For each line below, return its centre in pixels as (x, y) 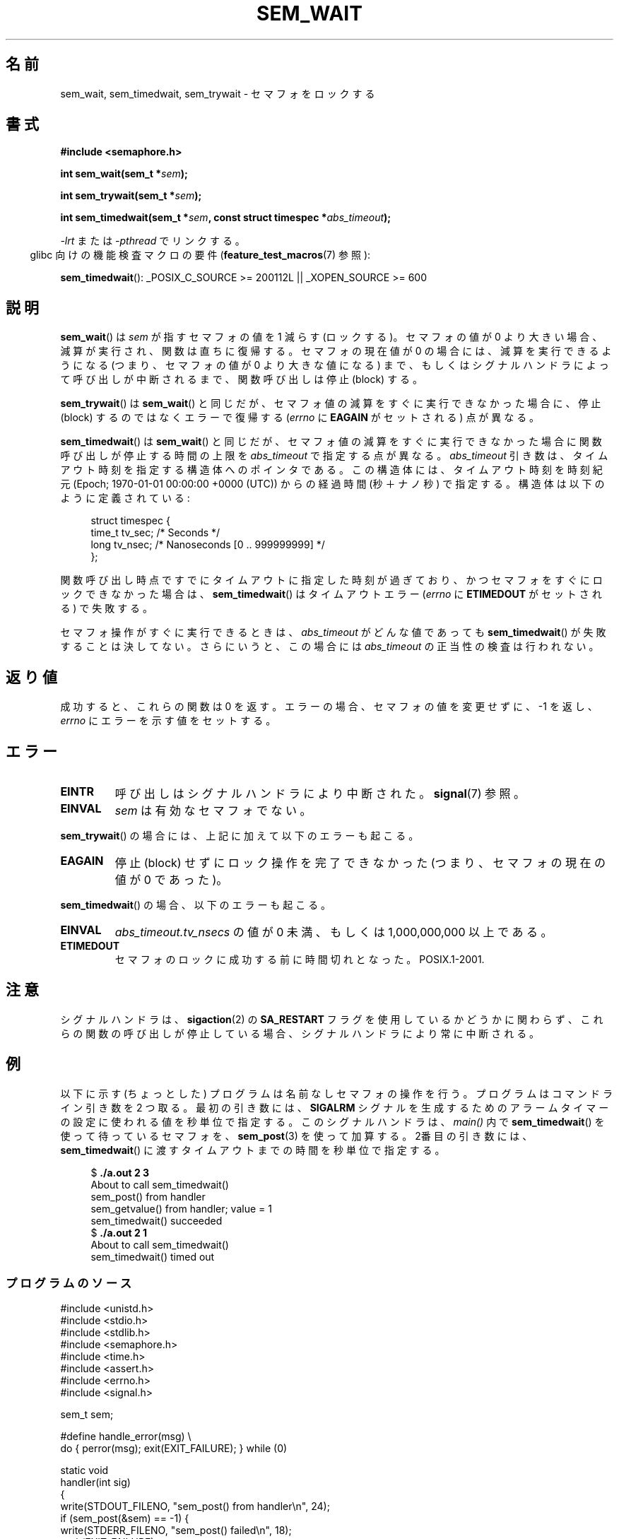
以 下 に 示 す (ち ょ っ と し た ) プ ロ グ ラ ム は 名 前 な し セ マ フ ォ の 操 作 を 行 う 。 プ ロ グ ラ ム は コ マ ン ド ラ (336, 1093)
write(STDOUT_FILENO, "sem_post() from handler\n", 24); (195, 1506)
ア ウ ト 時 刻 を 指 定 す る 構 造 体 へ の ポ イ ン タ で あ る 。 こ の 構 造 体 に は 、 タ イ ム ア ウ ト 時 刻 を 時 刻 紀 (331, 470)
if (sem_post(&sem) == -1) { (125, 1519)
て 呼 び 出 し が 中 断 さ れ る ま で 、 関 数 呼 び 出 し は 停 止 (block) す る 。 (242, 379)
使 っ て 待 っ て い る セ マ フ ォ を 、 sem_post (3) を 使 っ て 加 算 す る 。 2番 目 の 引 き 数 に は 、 (296, 1136)
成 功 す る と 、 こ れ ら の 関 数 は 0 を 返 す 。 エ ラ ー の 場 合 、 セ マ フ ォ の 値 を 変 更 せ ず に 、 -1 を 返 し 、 (329, 707)
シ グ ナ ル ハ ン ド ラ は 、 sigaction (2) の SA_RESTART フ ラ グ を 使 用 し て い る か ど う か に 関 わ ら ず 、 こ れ (332, 1019)
